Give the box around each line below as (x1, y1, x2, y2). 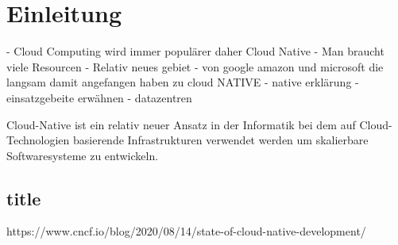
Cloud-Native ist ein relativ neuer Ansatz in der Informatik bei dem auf (6, 116, 356, 132)
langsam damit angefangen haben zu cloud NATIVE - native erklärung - (6, 74, 359, 90)
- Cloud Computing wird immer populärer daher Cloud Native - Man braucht (6, 43, 384, 59)
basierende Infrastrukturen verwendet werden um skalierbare (72, 132, 369, 148)
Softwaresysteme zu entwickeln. (6, 147, 159, 163)
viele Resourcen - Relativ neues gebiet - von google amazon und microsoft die (6, 58, 384, 75)
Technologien (6, 132, 70, 148)
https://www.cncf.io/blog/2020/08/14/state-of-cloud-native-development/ (6, 223, 366, 239)
